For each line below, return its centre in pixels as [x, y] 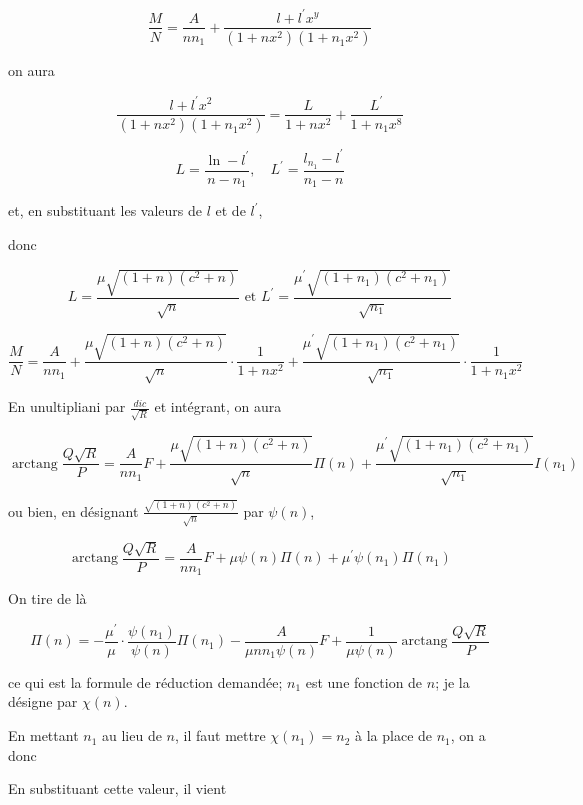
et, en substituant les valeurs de [105, 210]
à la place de [394, 735]
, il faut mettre [220, 735]
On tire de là [47, 598]
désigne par [43, 701]
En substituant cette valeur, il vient [117, 788]
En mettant [43, 735]
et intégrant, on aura [218, 406]
